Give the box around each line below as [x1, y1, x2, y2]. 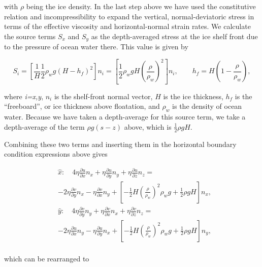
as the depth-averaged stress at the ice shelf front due [91, 31, 258, 41]
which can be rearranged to [4, 253, 89, 263]
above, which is [124, 121, 172, 132]
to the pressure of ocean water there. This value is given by [4, 41, 188, 52]
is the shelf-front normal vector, [54, 91, 153, 101]
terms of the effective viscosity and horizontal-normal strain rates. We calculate [4, 21, 251, 32]
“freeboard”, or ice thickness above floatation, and [4, 101, 160, 111]
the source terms [4, 31, 56, 41]
